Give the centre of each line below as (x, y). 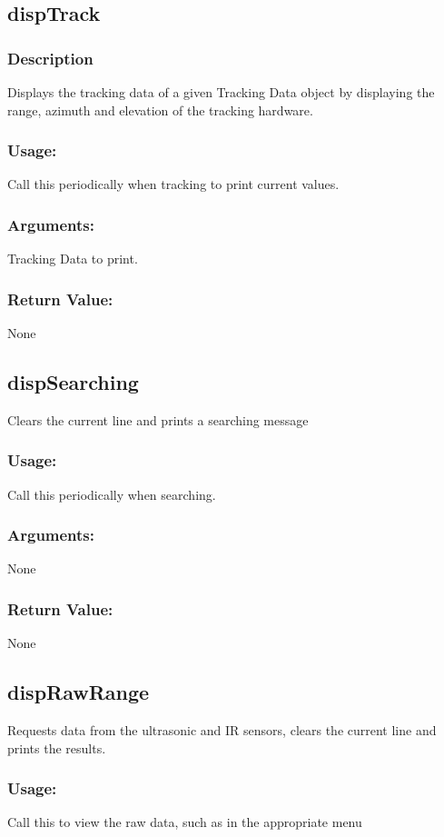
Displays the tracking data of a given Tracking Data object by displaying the (221, 92)
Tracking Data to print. (73, 259)
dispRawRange (79, 692)
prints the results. (57, 747)
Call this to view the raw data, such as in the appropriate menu (185, 822)
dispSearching (73, 382)
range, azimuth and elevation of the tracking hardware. (160, 110)
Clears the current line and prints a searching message (158, 419)
